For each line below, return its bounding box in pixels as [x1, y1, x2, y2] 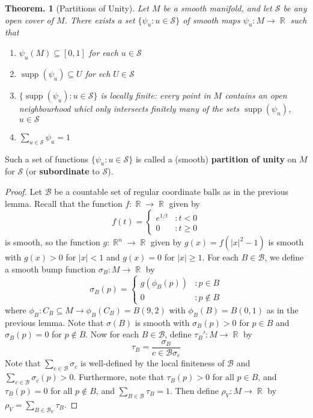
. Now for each [85, 328, 139, 340]
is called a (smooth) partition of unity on [135, 152, 297, 165]
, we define [264, 251, 304, 263]
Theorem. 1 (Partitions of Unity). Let [5, 2, 149, 14]
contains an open [225, 88, 287, 101]
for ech [85, 67, 111, 79]
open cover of [5, 13, 54, 26]
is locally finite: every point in [100, 88, 211, 101]
